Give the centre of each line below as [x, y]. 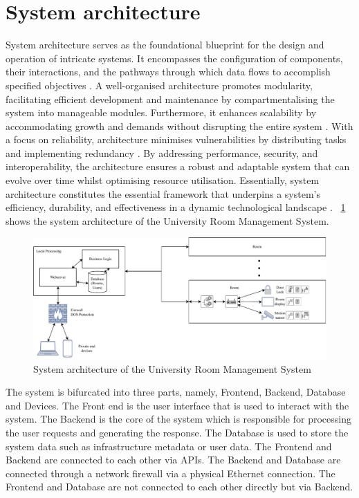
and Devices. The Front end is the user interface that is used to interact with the [177, 405]
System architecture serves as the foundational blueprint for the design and [165, 45]
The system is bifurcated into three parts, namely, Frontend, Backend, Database [176, 392]
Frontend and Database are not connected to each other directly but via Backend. [179, 487]
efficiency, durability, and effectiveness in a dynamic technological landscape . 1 [176, 207]
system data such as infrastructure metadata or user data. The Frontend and [169, 446]
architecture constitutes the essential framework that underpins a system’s [163, 193]
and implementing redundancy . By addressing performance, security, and [162, 153]
